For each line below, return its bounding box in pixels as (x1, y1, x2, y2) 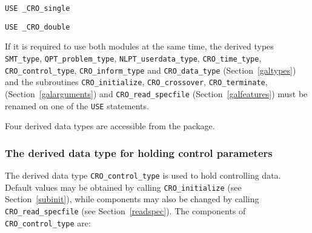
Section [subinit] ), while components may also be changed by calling (5, 193, 259, 205)
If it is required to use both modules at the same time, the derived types (5, 40, 274, 53)
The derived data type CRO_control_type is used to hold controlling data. (5, 169, 281, 181)
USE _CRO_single (5, 4, 70, 13)
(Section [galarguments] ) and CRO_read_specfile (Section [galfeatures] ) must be (5, 87, 308, 100)
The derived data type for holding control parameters (5, 145, 273, 160)
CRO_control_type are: (5, 216, 91, 229)
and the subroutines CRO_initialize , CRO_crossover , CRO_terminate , (5, 75, 268, 88)
